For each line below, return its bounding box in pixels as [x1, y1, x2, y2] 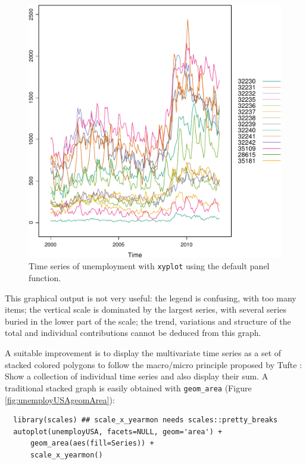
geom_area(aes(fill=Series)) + [30, 439, 154, 448]
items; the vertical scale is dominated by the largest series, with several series [5, 303, 286, 316]
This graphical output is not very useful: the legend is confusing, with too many [5, 291, 296, 304]
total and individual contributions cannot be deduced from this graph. [5, 326, 261, 339]
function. [29, 272, 61, 284]
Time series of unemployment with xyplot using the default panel [29, 260, 270, 272]
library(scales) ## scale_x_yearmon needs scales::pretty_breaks [13, 416, 278, 425]
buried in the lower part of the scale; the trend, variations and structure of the [5, 314, 291, 327]
